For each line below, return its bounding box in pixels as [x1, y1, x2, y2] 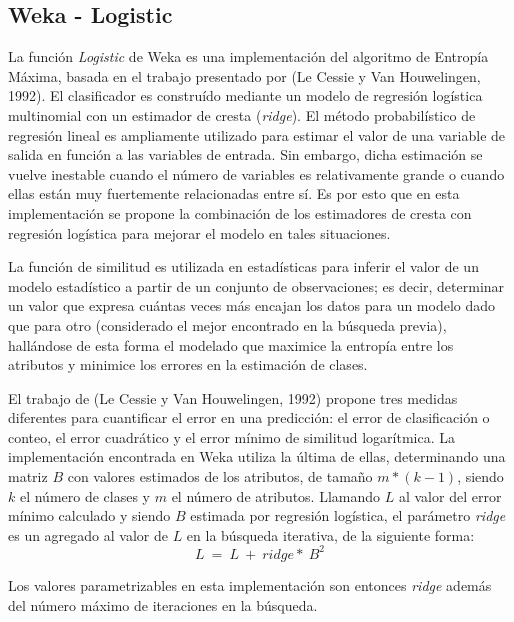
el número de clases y [19, 485, 151, 506]
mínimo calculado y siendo [8, 505, 171, 526]
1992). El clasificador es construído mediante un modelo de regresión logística [8, 85, 483, 106]
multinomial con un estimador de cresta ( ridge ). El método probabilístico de [8, 104, 476, 125]
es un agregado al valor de [8, 524, 168, 545]
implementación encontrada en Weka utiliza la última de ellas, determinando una [8, 446, 506, 467]
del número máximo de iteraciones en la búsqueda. [8, 594, 318, 615]
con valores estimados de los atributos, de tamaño [67, 466, 373, 487]
